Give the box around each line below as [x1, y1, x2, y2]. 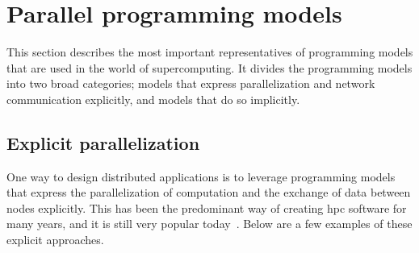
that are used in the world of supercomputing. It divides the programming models [6, 59, 413, 76]
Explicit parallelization [6, 130, 200, 155]
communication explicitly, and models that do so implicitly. [6, 90, 300, 107]
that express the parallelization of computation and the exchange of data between [6, 184, 411, 201]
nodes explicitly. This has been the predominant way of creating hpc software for [6, 199, 407, 216]
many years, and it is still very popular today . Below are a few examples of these [6, 215, 413, 232]
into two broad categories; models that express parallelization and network [6, 75, 375, 92]
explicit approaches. [6, 231, 104, 248]
